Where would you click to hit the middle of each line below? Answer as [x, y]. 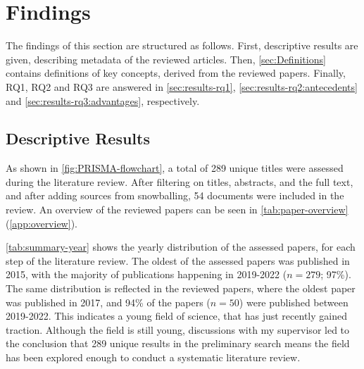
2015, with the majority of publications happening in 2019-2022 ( [146, 274]
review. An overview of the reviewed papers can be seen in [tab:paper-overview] [177, 209]
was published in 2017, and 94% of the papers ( [108, 302]
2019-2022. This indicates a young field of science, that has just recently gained [176, 316]
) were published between [294, 302]
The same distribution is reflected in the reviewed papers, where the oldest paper [181, 288]
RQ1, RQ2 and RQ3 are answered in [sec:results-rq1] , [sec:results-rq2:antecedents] [182, 86]
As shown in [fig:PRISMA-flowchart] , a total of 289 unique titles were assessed [175, 168]
